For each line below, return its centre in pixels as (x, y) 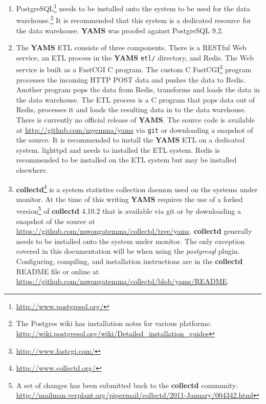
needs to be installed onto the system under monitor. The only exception (130, 241)
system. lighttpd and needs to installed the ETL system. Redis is (118, 149)
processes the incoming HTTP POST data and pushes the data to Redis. (131, 79)
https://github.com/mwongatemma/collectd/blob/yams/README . (123, 281)
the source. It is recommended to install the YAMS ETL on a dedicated (130, 140)
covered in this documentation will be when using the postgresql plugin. (128, 251)
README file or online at (58, 271)
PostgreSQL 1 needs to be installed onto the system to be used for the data (133, 7)
